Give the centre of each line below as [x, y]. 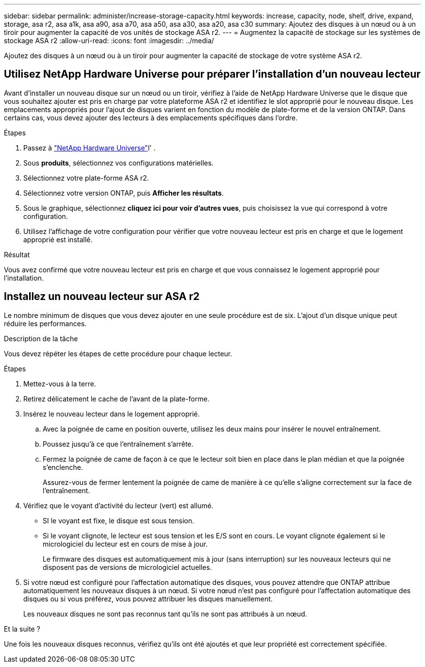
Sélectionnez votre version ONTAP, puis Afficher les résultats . [123, 193]
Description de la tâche [41, 338]
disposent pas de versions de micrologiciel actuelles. [127, 567]
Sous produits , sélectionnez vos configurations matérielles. [119, 163]
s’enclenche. [63, 467]
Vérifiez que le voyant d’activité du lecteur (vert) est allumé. [118, 505]
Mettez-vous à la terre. [60, 384]
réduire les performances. [45, 323]
